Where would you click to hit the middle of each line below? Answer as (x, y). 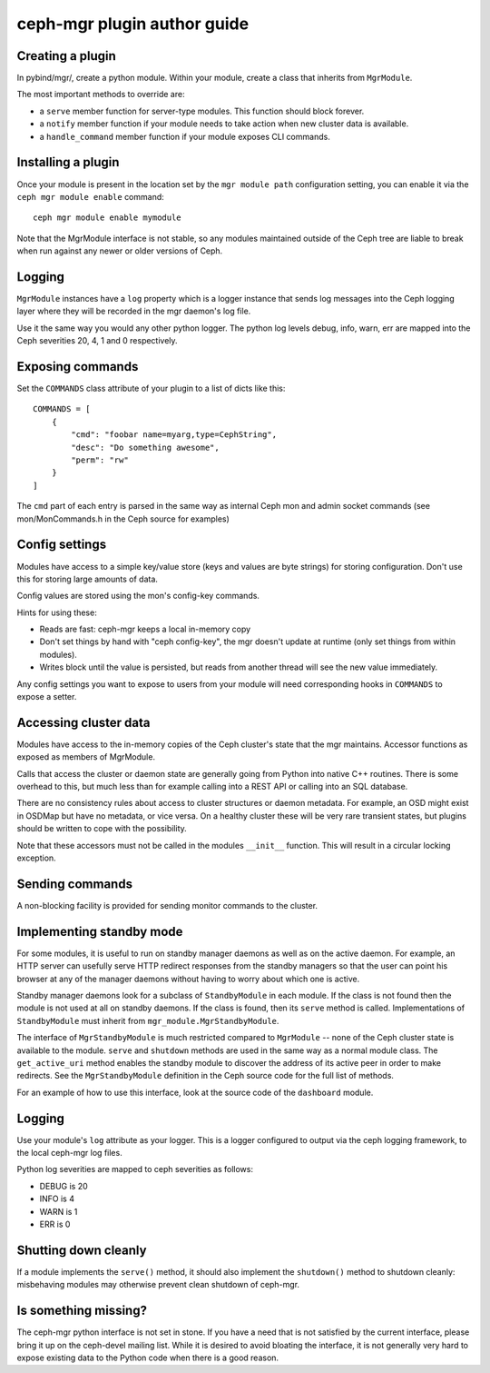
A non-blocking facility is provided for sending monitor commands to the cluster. (167, 905)
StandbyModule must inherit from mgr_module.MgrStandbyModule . (148, 1020)
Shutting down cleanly (82, 1250)
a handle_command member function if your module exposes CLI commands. (185, 136)
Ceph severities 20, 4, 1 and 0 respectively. (97, 341)
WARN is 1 (59, 1211)
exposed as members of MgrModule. (86, 757)
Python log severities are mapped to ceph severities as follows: (135, 1169)
